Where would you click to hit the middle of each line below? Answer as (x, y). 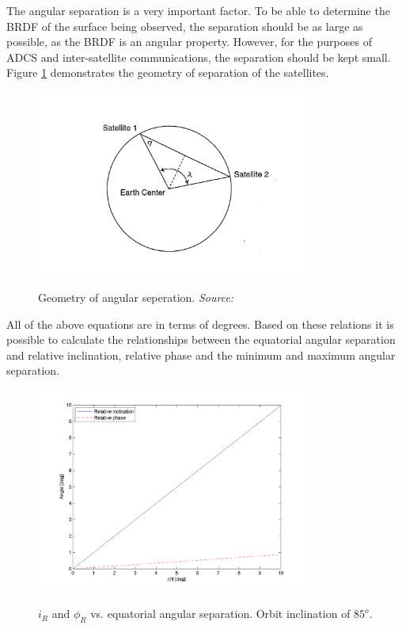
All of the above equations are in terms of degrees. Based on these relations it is (200, 324)
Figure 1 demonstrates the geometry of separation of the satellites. (168, 72)
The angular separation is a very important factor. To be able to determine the (198, 10)
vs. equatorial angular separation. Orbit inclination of (220, 614)
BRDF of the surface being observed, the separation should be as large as (185, 26)
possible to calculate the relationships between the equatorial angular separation (201, 339)
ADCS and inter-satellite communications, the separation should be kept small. (199, 57)
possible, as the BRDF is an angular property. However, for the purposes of (189, 42)
